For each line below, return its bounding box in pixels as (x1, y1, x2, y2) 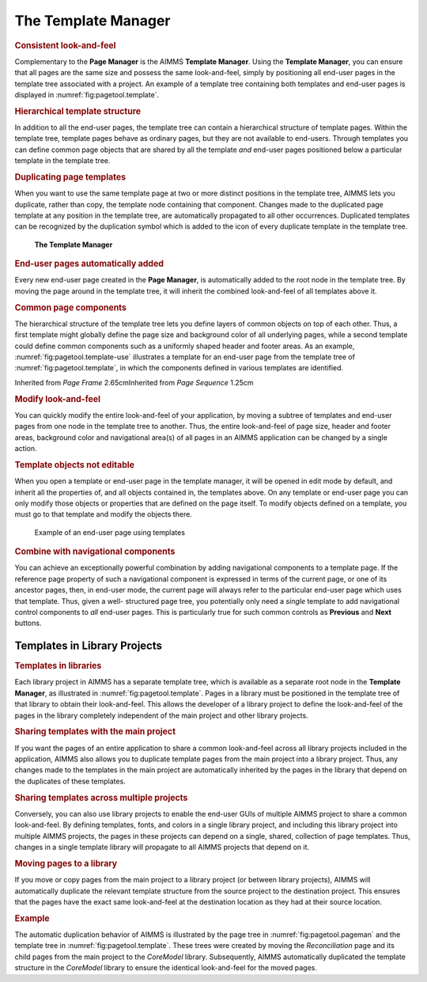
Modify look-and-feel (14, 393, 101, 404)
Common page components (14, 301, 127, 313)
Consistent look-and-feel (14, 40, 116, 51)
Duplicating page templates (14, 171, 127, 182)
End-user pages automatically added (14, 258, 164, 269)
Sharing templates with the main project (14, 726, 176, 737)
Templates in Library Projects (14, 639, 162, 653)
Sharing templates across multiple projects (14, 792, 188, 803)
